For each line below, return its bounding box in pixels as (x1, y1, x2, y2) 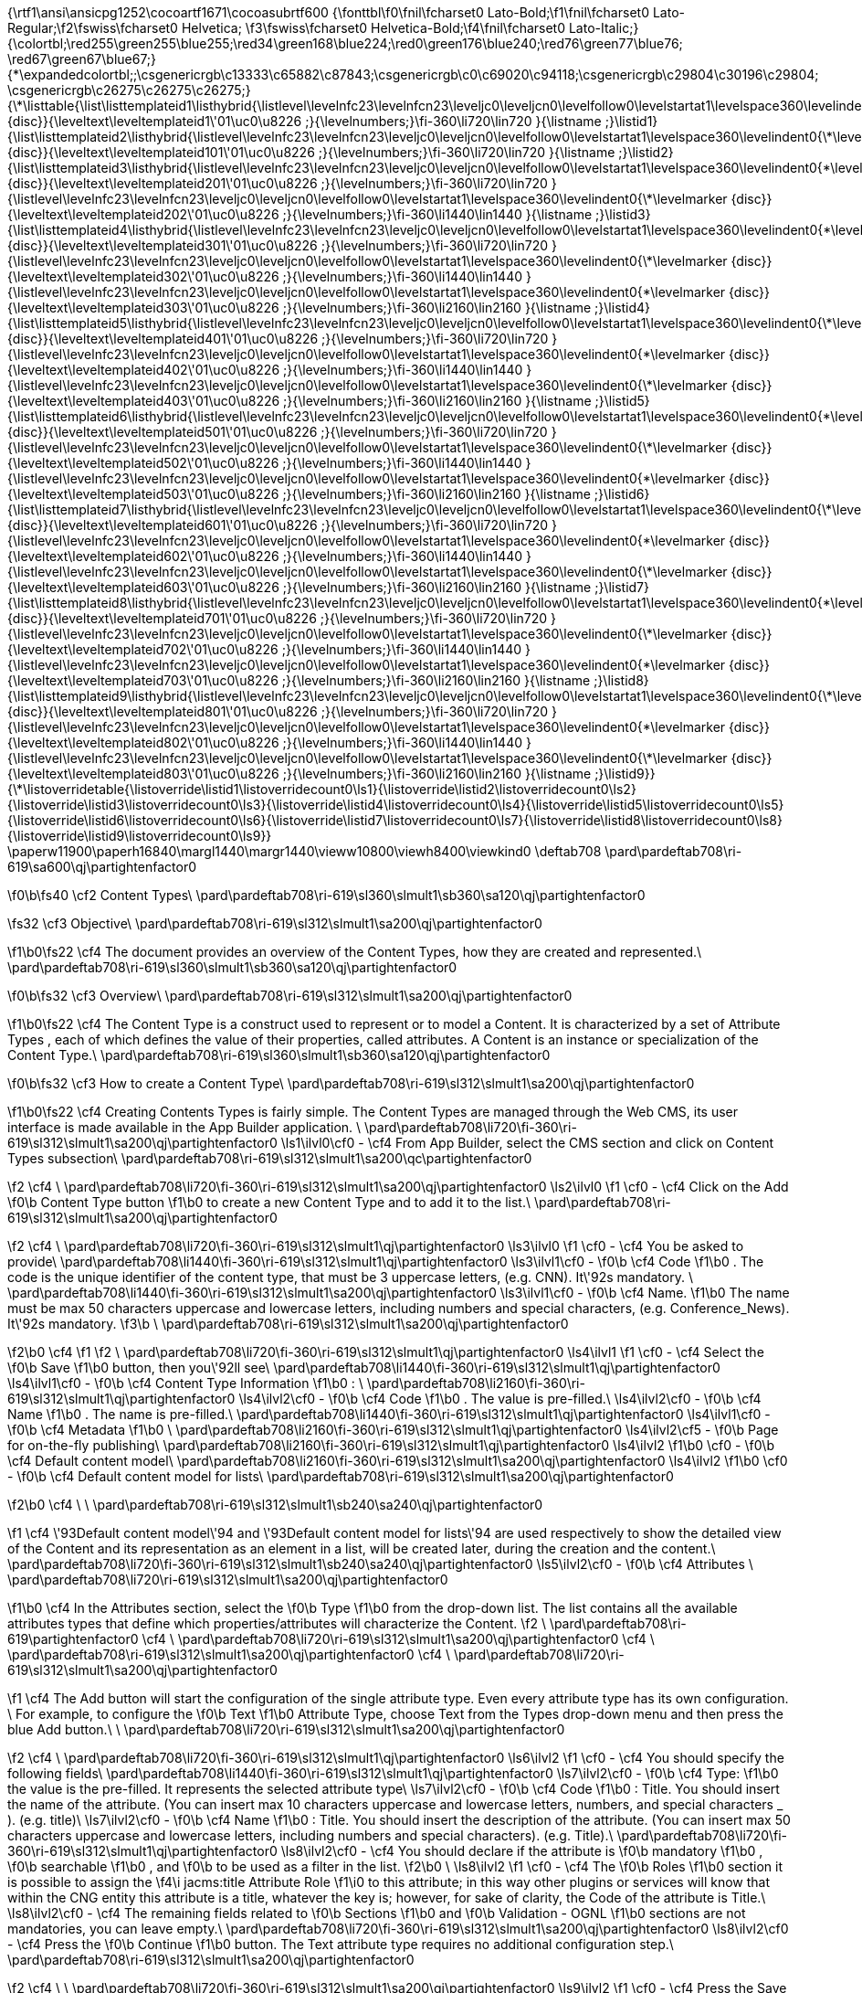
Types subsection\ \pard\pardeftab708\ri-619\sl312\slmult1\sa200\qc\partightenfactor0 (7, 1150, 532, 1166)
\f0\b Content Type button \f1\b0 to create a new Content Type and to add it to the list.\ (7, 1194, 531, 1210)
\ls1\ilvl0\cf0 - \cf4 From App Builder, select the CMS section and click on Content (280, 1135, 774, 1150)
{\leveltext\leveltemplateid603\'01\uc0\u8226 (7, 579, 279, 595)
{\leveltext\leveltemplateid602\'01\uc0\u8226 (7, 548, 279, 564)
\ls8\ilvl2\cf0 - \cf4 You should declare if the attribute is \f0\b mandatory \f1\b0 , (280, 1843, 763, 1859)
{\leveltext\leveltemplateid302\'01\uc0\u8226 (7, 269, 279, 284)
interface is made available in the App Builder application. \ (7, 1119, 362, 1135)
